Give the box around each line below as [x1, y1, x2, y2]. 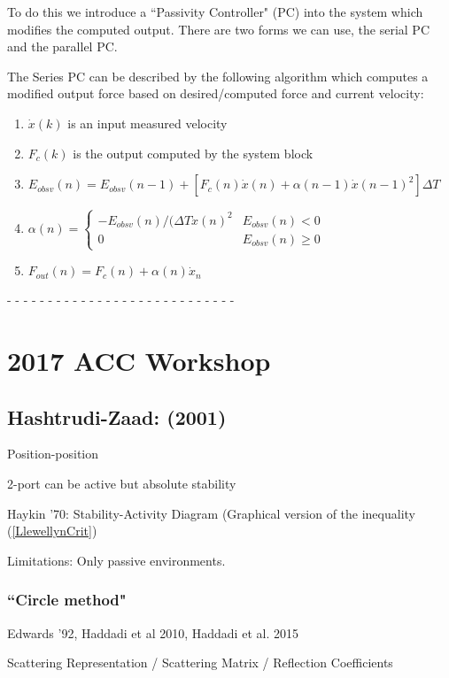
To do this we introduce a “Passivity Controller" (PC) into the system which [7, 3, 423, 20]
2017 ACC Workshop [7, 343, 271, 378]
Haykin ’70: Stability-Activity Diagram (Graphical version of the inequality [7, 504, 415, 522]
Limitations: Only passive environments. [7, 551, 226, 569]
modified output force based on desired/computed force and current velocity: [7, 84, 424, 103]
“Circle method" [7, 589, 127, 611]
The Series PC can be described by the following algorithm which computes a [7, 66, 429, 85]
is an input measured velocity [67, 113, 228, 132]
